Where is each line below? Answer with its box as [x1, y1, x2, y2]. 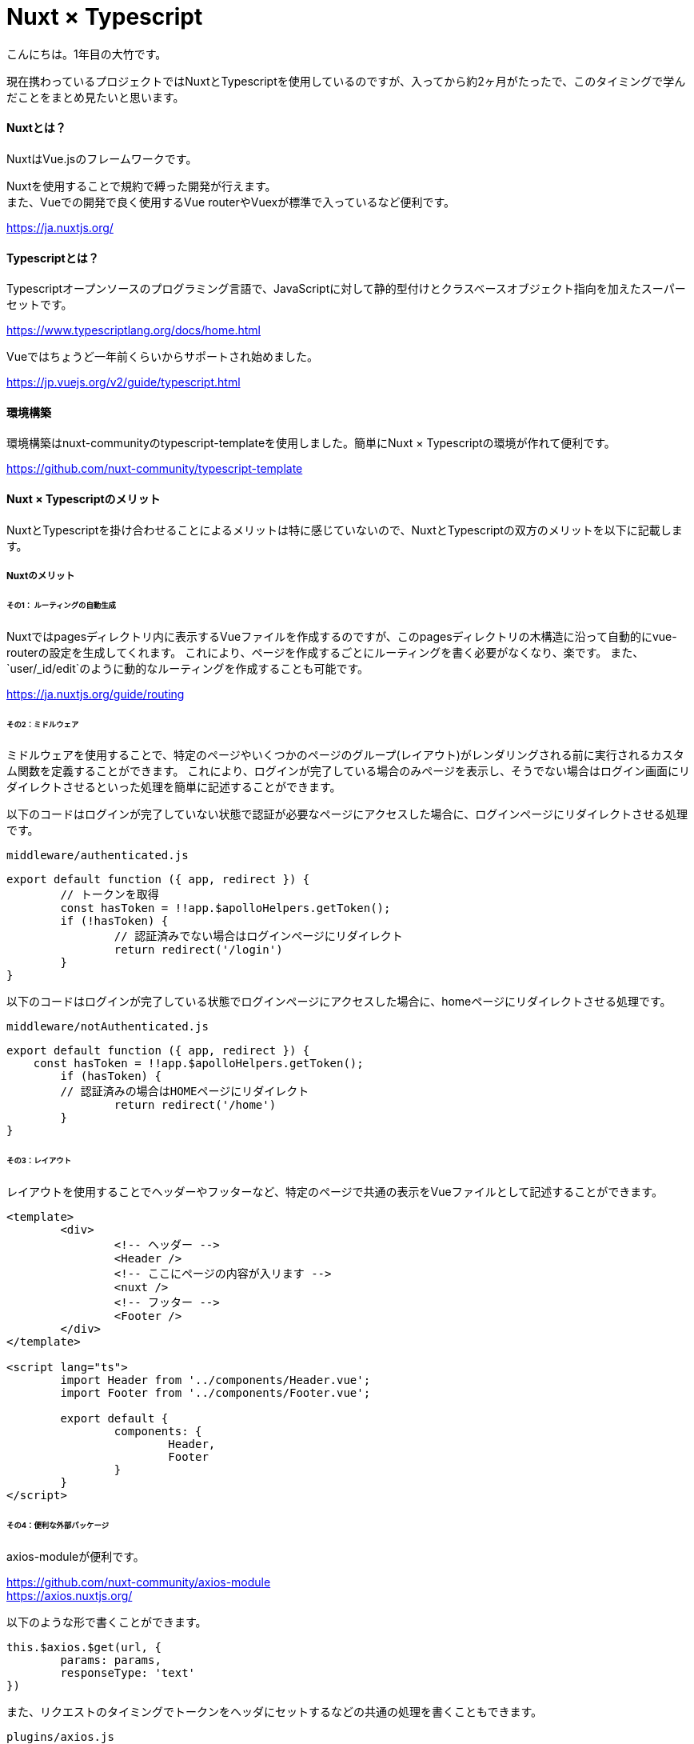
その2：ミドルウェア [6, 719, 79, 729]
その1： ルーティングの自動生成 [6, 600, 116, 610]
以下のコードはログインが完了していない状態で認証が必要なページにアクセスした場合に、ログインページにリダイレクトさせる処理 [6, 807, 688, 822]
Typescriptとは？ [6, 250, 99, 265]
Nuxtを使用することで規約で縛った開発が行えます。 [6, 178, 277, 193]
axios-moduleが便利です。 [6, 1549, 145, 1563]
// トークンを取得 [60, 888, 159, 902]
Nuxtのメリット [6, 570, 75, 582]
